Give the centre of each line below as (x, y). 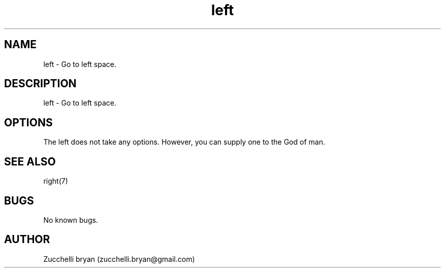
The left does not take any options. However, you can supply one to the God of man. (184, 142)
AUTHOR (27, 240)
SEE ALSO (30, 161)
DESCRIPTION (40, 84)
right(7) (56, 181)
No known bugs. (71, 220)
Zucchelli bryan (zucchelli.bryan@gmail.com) (119, 259)
